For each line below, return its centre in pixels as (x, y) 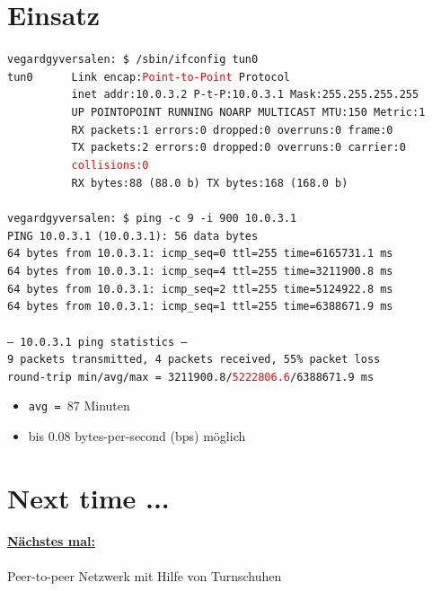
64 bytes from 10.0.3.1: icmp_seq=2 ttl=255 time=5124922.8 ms (200, 289)
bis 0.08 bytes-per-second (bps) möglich (137, 436)
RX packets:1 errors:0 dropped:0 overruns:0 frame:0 (232, 130)
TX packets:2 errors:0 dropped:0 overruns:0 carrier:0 (238, 148)
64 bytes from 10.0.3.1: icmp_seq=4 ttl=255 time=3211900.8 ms (200, 271)
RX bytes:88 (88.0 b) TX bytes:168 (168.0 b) (210, 183)
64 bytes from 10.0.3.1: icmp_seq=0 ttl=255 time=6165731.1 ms (200, 254)
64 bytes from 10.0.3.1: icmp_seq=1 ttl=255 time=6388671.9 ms (200, 307)
